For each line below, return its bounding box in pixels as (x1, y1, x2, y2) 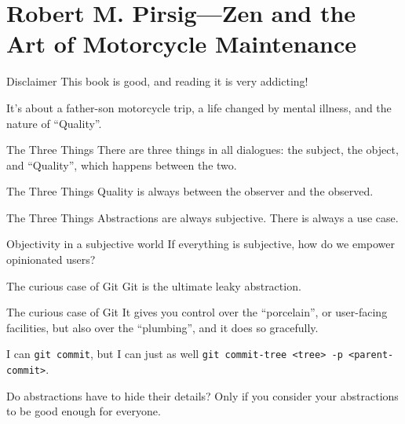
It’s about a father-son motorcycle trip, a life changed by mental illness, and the (6, 99, 392, 115)
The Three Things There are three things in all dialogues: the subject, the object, (6, 141, 399, 158)
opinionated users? (6, 251, 96, 268)
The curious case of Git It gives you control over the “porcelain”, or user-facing (6, 304, 388, 320)
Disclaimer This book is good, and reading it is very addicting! (6, 73, 308, 90)
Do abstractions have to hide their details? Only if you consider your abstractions (6, 387, 399, 404)
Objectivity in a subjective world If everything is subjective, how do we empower (6, 236, 396, 252)
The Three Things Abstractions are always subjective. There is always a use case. (6, 209, 399, 225)
